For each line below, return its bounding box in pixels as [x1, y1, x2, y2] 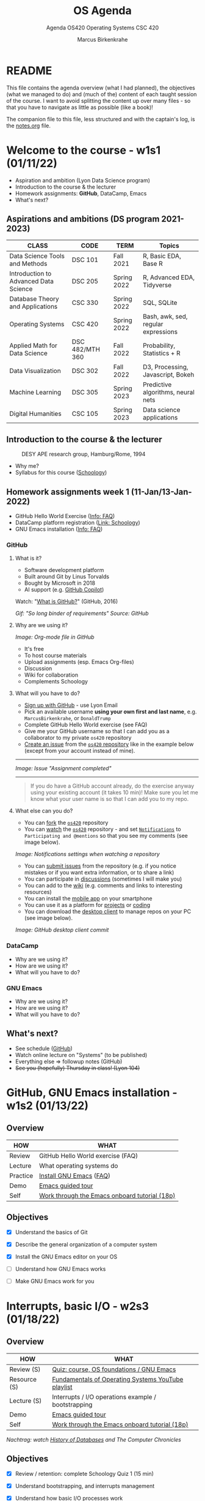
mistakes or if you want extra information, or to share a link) [24, 869, 174, 876]
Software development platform [24, 566, 104, 574]
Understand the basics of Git [15, 1228, 88, 1236]
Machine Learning [9, 388, 62, 397]
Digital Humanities [9, 410, 62, 418]
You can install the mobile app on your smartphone [24, 895, 153, 902]
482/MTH [71, 345, 101, 354]
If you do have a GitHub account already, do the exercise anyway [30, 782, 195, 790]
